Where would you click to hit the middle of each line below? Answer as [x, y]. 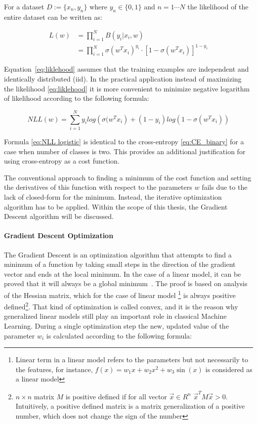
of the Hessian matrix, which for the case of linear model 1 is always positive [120, 294]
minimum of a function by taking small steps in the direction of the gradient [120, 264]
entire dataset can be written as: [53, 17]
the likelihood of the [218, 6]
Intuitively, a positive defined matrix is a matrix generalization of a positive [130, 406]
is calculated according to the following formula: [119, 335]
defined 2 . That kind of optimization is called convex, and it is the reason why [121, 306]
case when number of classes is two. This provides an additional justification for [125, 151]
